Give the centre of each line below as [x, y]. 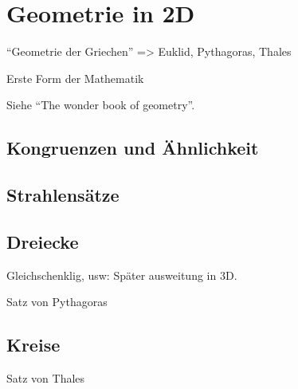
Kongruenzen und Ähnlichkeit [133, 148]
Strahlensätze [63, 195]
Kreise [33, 345]
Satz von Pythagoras [57, 302]
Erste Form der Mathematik [75, 78]
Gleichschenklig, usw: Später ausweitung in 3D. [122, 275]
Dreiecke [43, 241]
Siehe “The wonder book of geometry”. [101, 105]
